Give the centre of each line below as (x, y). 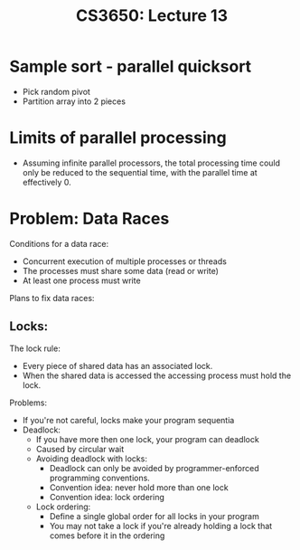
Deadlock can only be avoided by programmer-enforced (154, 468)
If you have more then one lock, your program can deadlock (147, 439)
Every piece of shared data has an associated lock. (117, 365)
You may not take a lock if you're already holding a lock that (161, 526)
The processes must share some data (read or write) (121, 270)
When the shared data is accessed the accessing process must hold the (157, 375)
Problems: (28, 403)
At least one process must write (82, 280)
